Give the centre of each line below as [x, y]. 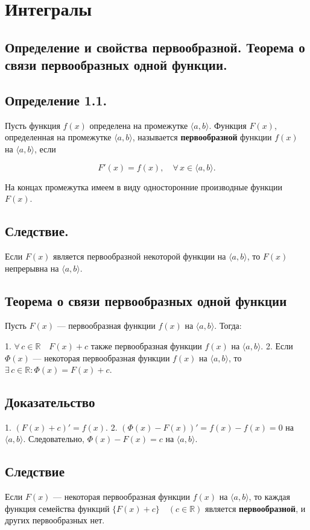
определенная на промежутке [58, 137]
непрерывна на [32, 268]
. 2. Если [277, 345]
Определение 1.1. [56, 100]
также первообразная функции [146, 345]
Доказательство [50, 402]
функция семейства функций [57, 508]
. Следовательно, [54, 439]
